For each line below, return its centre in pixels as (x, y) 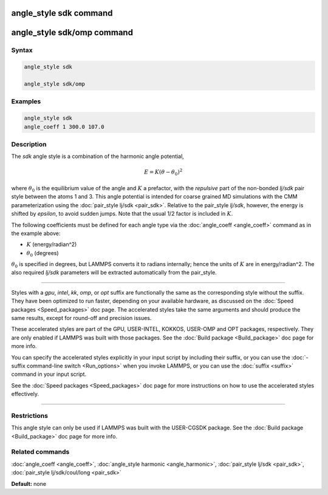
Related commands (40, 452)
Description (29, 144)
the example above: (36, 233)
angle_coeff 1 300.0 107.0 (64, 127)
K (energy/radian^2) (52, 244)
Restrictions (30, 415)
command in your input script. (49, 374)
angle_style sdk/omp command (72, 32)
